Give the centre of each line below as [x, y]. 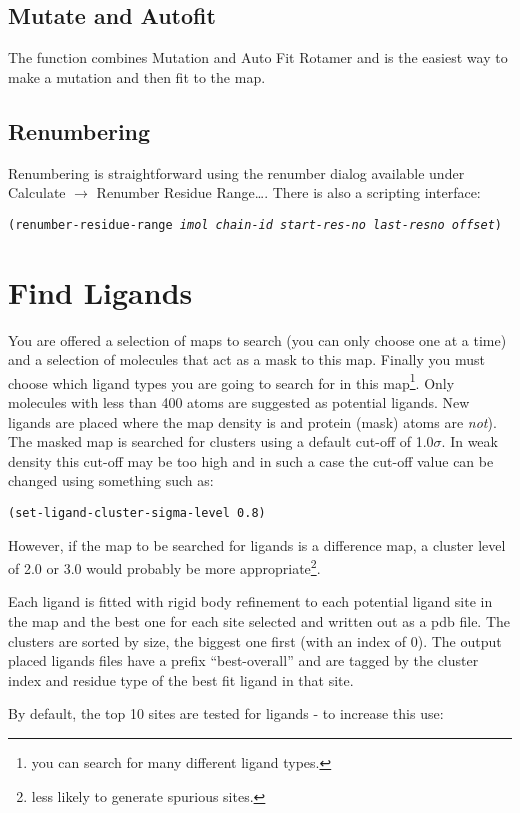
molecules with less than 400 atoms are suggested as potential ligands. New [239, 402]
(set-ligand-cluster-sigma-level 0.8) [137, 512]
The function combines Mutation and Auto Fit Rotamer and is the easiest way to [258, 57]
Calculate [37, 192]
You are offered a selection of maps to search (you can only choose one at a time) [257, 339]
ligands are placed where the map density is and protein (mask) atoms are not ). [252, 421]
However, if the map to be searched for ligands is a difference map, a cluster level [257, 544]
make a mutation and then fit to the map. [137, 76]
